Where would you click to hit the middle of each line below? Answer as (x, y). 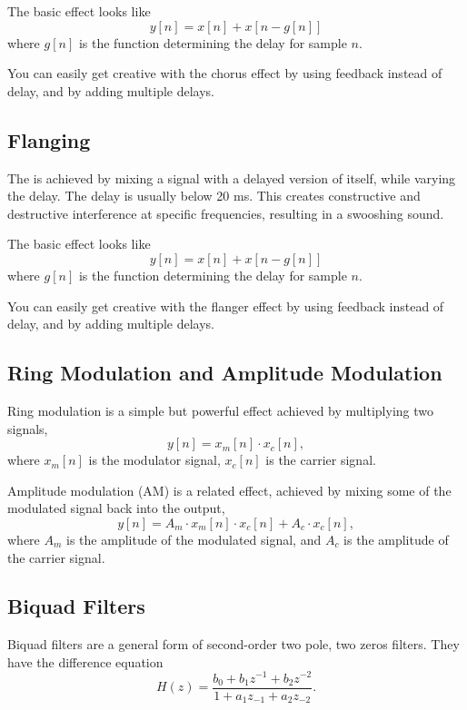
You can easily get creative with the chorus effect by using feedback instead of (225, 73)
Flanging (49, 139)
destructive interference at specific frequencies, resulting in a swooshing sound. (226, 213)
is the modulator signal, (154, 460)
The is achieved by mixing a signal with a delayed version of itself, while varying (232, 177)
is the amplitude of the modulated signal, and (194, 539)
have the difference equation (85, 661)
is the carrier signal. (321, 460)
